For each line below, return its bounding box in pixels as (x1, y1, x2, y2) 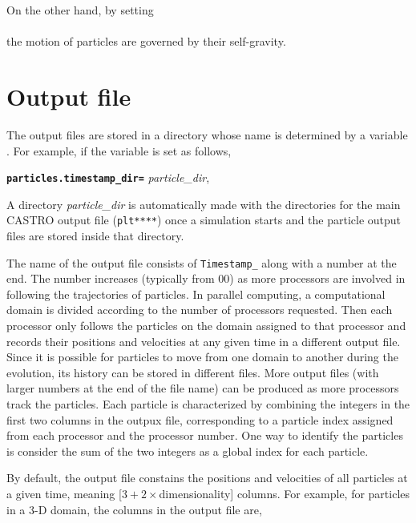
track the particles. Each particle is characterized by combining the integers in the (6, 396, 410, 412)
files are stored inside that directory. (6, 227, 184, 243)
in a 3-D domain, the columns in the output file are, (6, 501, 262, 517)
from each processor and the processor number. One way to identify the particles (6, 427, 403, 444)
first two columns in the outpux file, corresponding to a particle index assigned (6, 411, 394, 428)
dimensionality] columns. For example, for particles (159, 485, 410, 501)
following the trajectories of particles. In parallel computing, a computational (6, 285, 386, 302)
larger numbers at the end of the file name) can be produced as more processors (6, 380, 399, 396)
